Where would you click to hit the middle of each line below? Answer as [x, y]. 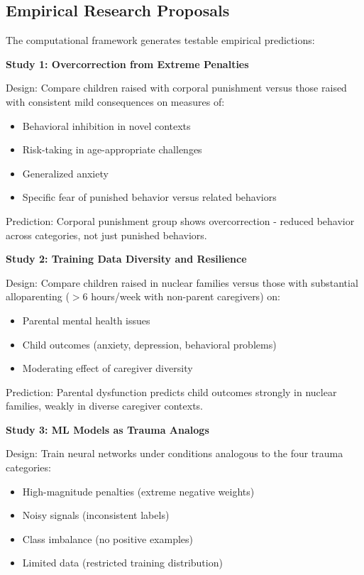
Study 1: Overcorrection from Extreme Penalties [127, 64]
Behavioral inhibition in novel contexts [106, 125]
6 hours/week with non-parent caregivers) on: [181, 296]
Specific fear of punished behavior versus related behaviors [149, 197]
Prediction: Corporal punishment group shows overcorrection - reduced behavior [180, 220]
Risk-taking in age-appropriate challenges [112, 149]
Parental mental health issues [86, 320]
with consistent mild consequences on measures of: [115, 101]
